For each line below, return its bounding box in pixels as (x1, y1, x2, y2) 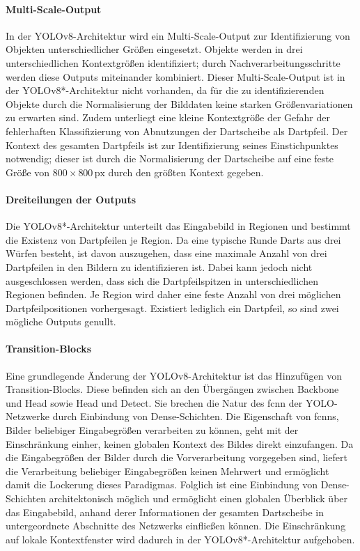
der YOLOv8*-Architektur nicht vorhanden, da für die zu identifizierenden (6, 83, 324, 98)
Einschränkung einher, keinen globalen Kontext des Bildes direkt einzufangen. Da (6, 436, 354, 451)
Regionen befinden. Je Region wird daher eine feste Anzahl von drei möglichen (6, 287, 341, 302)
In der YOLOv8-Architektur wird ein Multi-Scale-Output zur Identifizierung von (6, 28, 350, 42)
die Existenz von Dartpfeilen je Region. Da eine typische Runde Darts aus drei (6, 232, 341, 247)
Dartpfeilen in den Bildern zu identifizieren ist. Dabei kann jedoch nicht (6, 259, 313, 274)
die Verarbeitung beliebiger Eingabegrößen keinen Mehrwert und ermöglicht (6, 463, 329, 478)
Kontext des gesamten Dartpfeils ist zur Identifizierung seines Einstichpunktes (6, 137, 338, 152)
